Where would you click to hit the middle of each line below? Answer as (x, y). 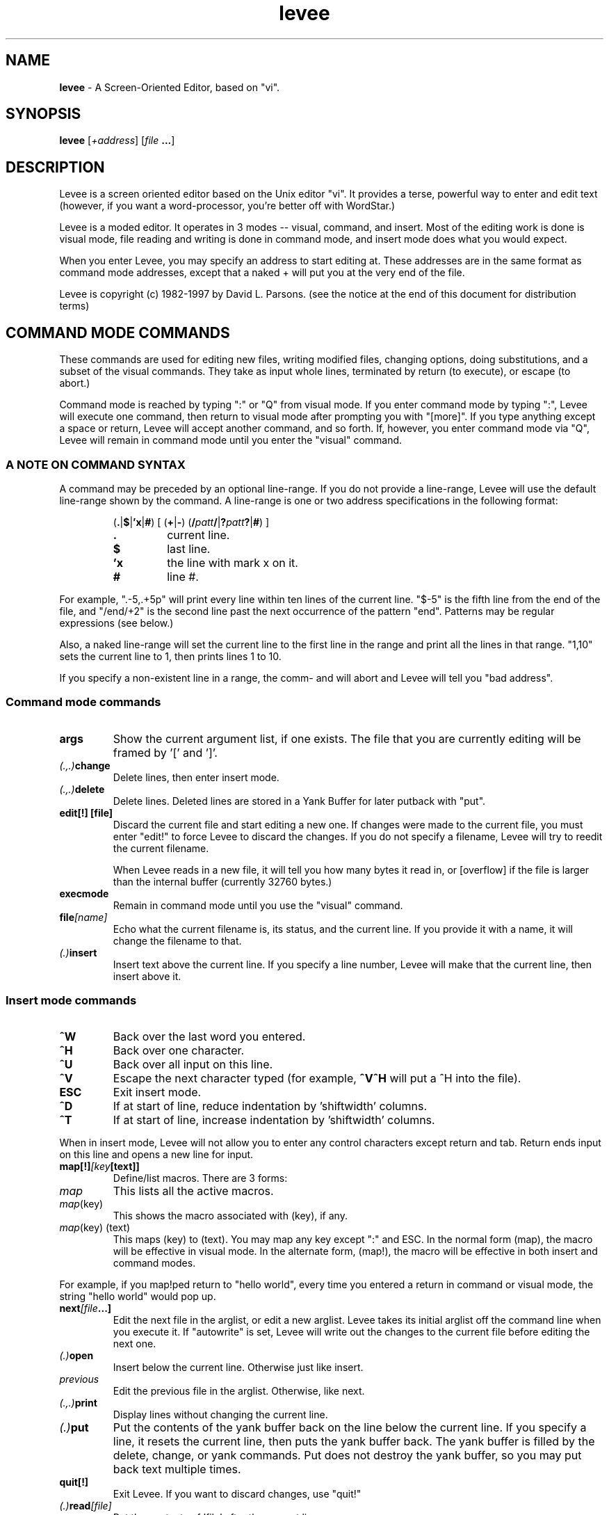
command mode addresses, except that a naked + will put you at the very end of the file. (262, 273)
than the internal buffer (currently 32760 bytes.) (222, 881)
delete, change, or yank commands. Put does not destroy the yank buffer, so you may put (347, 1456)
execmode (84, 893)
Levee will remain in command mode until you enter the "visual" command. (231, 440)
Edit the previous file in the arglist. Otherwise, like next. (239, 1391)
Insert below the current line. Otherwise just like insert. (238, 1368)
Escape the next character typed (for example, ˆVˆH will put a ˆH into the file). (317, 1079)
